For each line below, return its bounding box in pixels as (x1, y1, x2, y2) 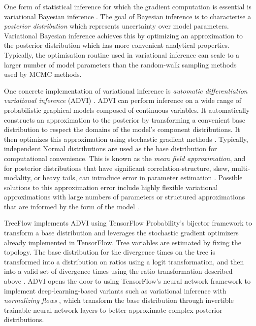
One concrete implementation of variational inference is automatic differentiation (4, 85, 248, 96)
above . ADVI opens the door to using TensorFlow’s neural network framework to (4, 276, 251, 286)
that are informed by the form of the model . (4, 201, 139, 211)
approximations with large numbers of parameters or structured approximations (4, 192, 245, 202)
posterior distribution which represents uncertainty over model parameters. (4, 21, 229, 31)
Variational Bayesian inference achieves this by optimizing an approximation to (4, 30, 243, 40)
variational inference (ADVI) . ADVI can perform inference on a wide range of (4, 95, 242, 105)
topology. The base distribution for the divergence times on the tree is (4, 247, 216, 257)
